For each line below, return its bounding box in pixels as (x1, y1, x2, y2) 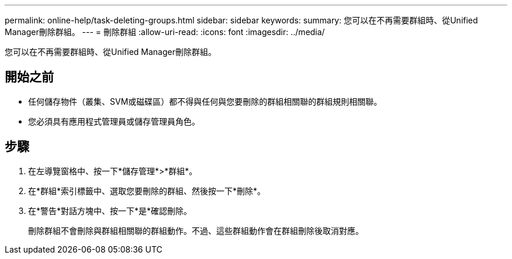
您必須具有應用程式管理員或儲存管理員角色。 (28, 116, 200, 126)
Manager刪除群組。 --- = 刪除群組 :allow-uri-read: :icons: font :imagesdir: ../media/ (5, 27, 325, 37)
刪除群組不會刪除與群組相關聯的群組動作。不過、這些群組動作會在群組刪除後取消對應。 (28, 225, 364, 236)
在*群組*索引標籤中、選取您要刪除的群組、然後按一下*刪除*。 (28, 185, 266, 196)
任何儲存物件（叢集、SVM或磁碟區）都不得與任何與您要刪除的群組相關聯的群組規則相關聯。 (28, 96, 382, 106)
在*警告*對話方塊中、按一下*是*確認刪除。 (28, 205, 192, 216)
